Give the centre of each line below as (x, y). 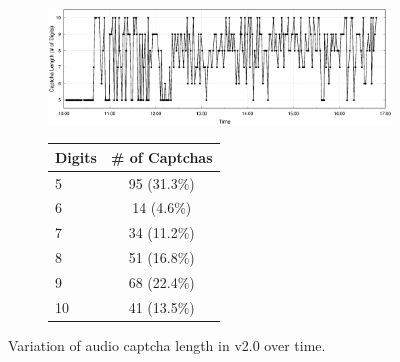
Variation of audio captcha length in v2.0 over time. (167, 344)
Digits (76, 156)
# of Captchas (161, 156)
